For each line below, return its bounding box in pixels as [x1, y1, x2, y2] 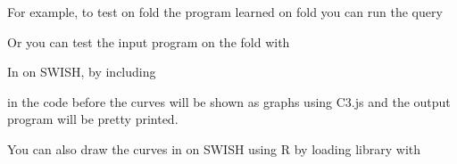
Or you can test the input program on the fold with [7, 32, 290, 51]
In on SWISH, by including [7, 62, 156, 81]
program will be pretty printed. [7, 110, 179, 128]
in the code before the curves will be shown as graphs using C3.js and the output [7, 92, 451, 111]
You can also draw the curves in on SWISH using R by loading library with [7, 139, 421, 158]
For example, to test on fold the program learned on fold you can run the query [7, 3, 443, 20]
